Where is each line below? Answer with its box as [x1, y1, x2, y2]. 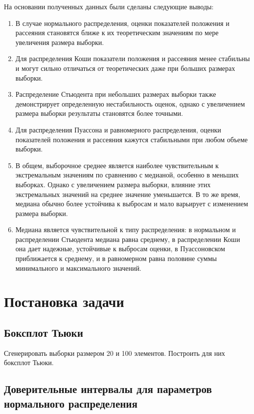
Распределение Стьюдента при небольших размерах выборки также [15, 89, 216, 99]
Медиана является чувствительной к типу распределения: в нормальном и [15, 224, 236, 235]
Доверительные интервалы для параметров [4, 381, 212, 396]
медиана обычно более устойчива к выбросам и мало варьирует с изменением [15, 198, 248, 209]
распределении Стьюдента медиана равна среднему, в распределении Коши [15, 234, 240, 244]
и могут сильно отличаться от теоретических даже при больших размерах [15, 63, 235, 73]
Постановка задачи [4, 291, 124, 311]
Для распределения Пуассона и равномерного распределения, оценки [15, 124, 221, 134]
